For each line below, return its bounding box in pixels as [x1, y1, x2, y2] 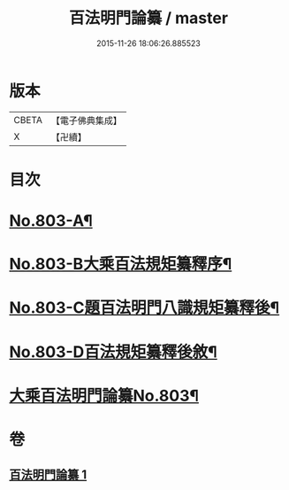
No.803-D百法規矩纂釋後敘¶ [9, 342, 218, 362]
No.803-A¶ [9, 211, 93, 231]
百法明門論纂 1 [9, 467, 87, 483]
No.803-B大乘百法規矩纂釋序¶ [9, 254, 232, 275]
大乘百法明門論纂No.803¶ [9, 385, 200, 406]
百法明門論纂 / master [69, 8, 228, 28]
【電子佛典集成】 [50, 114, 122, 127]
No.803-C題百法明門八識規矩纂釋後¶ [9, 298, 280, 318]
